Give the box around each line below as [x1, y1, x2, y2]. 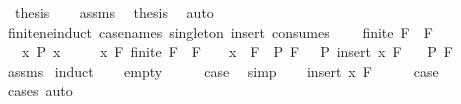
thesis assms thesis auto [14, 2, 214, 22]
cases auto [7, 80, 73, 101]
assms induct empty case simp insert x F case [7, 60, 439, 81]
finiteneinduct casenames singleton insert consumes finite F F [7, 21, 433, 42]
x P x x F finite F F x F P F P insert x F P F [21, 41, 453, 62]
